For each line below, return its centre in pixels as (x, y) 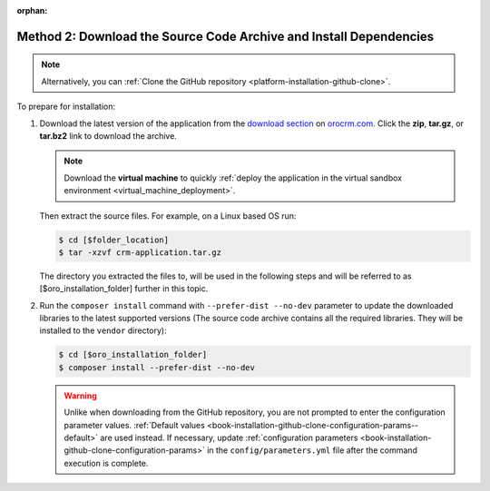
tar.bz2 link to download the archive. (108, 135)
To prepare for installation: (66, 107)
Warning (80, 396)
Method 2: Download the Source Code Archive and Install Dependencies (225, 36)
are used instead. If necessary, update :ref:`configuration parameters (229, 437)
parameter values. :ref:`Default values (135, 425)
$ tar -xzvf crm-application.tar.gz (140, 252)
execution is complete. (106, 463)
